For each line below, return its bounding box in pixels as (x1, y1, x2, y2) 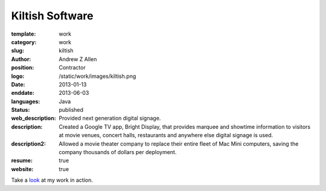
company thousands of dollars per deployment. (59, 149, 177, 156)
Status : (11, 106, 30, 114)
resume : (11, 157, 33, 164)
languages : (11, 97, 40, 105)
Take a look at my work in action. (11, 176, 94, 184)
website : (11, 165, 34, 172)
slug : (11, 47, 24, 54)
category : (11, 38, 37, 45)
